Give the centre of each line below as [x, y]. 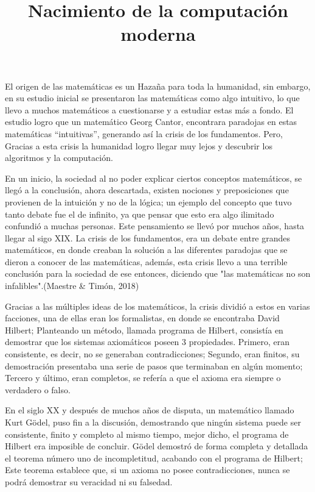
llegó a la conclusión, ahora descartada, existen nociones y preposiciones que [147, 190]
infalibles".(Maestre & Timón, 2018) [72, 286]
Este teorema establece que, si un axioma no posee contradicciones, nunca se [147, 470]
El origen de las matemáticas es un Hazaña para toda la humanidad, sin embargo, [158, 86]
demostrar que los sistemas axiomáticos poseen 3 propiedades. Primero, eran [147, 342]
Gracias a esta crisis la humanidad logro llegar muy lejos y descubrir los [139, 145]
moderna [158, 34]
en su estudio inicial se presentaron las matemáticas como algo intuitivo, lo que [152, 98]
